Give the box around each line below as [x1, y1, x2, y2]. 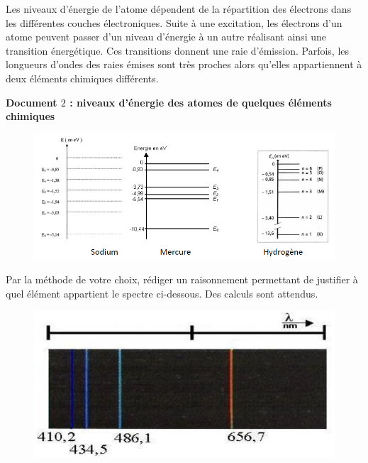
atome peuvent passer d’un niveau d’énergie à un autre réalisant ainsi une [6, 29, 326, 44]
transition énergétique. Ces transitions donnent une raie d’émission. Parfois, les [6, 43, 350, 58]
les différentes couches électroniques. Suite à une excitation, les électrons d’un [6, 15, 342, 30]
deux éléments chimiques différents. [6, 70, 159, 85]
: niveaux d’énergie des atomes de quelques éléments [69, 94, 332, 109]
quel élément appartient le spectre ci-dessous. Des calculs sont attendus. [6, 285, 318, 300]
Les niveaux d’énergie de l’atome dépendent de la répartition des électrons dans [6, 1, 352, 16]
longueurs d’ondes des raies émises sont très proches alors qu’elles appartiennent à [6, 57, 362, 72]
